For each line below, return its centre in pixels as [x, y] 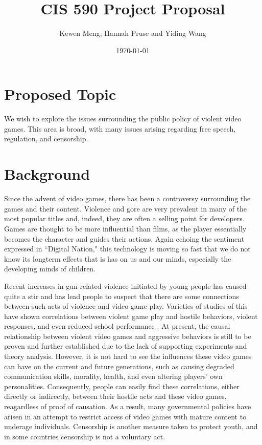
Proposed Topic [60, 94]
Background [47, 174]
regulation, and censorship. [46, 139]
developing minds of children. [50, 269]
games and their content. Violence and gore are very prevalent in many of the [126, 208]
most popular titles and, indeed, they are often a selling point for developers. [124, 218]
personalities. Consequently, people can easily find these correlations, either [122, 386]
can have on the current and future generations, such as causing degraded [119, 366]
